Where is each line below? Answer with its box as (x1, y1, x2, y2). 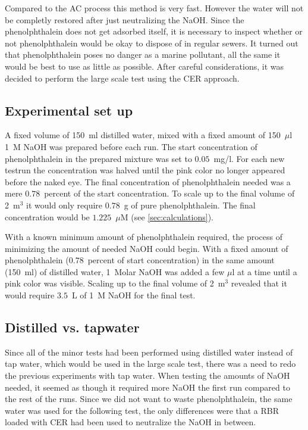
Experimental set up (5, 101, 133, 119)
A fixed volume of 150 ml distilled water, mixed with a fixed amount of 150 (5, 129, 281, 141)
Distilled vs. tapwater (5, 318, 140, 336)
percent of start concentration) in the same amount (87, 254, 275, 266)
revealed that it (231, 277, 287, 289)
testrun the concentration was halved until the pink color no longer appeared (5, 164, 285, 176)
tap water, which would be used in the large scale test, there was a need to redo (5, 357, 296, 370)
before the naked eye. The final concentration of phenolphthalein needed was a (5, 175, 291, 188)
